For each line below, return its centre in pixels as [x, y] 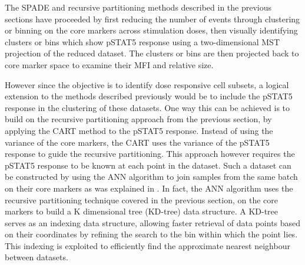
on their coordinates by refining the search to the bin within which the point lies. [151, 234]
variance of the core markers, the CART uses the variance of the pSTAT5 [137, 142]
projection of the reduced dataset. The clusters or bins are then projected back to [152, 53]
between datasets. [37, 257]
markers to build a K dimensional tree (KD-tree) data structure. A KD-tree [142, 211]
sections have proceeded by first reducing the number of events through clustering [152, 19]
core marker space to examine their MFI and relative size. [109, 64]
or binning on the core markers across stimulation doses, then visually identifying [151, 30]
